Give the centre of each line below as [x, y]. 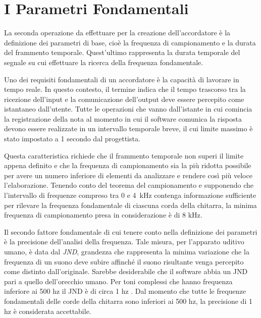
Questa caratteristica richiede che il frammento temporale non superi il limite [124, 155]
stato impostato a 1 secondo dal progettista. [72, 139]
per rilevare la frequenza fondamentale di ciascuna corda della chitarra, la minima [130, 205]
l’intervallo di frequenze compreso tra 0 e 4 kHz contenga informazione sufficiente [130, 195]
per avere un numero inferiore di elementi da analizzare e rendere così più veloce [128, 175]
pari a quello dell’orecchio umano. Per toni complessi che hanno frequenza [118, 281]
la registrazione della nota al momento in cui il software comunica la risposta [123, 118]
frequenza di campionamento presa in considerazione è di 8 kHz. [103, 215]
